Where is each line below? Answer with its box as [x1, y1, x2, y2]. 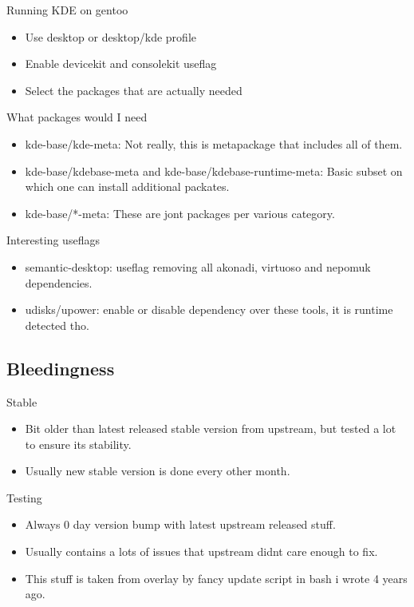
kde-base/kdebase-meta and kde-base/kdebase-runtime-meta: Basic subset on [25, 162, 403, 179]
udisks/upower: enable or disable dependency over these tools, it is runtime [25, 301, 393, 318]
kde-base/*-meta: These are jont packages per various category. [25, 204, 335, 221]
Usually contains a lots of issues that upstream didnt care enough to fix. [25, 543, 378, 560]
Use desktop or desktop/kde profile [25, 28, 196, 45]
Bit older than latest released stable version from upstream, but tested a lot [25, 420, 396, 437]
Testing [6, 489, 42, 506]
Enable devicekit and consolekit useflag [25, 55, 217, 72]
